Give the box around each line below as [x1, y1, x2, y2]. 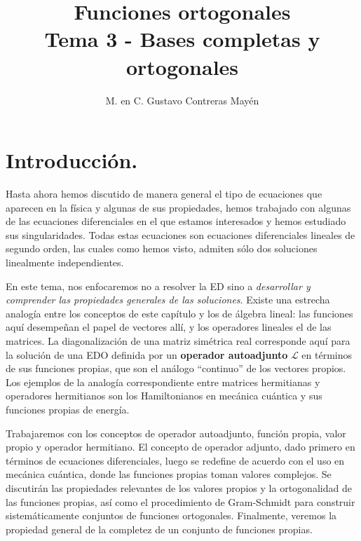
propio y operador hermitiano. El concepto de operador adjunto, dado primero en [6, 439, 355, 454]
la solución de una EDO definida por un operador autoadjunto [6, 347, 288, 362]
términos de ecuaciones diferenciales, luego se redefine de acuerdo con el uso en [6, 453, 345, 467]
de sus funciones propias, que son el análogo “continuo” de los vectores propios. [6, 361, 346, 376]
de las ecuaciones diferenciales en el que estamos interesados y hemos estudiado [6, 214, 346, 228]
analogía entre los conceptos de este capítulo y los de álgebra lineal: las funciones [6, 306, 353, 320]
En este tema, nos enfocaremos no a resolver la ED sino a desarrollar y [6, 278, 311, 293]
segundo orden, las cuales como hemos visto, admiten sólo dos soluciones [6, 241, 318, 256]
